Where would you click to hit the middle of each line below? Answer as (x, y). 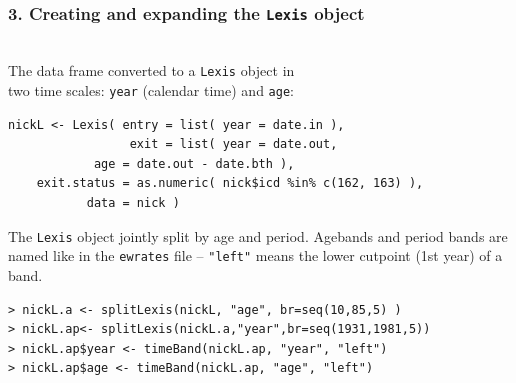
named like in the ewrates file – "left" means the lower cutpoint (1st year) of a (255, 255)
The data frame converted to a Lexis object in (151, 70)
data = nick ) (133, 203)
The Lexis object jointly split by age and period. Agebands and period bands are (258, 235)
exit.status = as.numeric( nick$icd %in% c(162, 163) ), (230, 183)
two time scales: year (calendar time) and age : (151, 90)
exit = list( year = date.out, (233, 144)
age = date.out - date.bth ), (194, 163)
